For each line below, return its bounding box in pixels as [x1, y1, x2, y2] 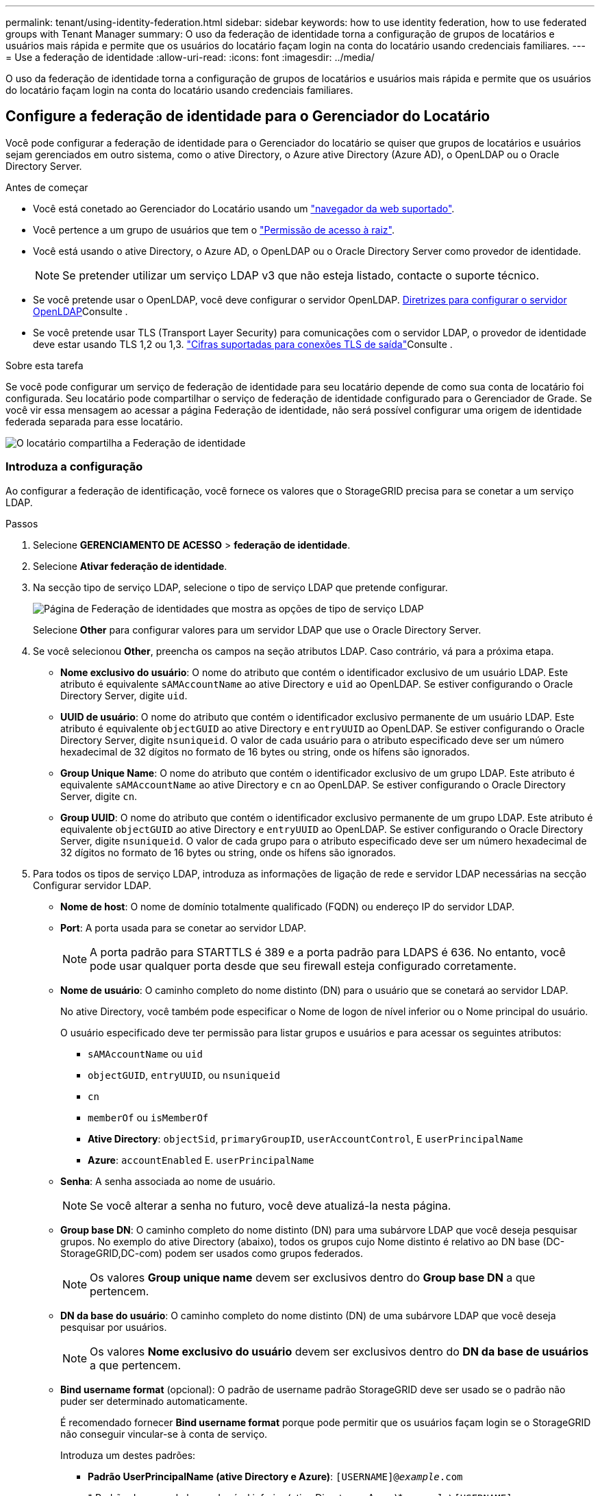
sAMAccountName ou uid [88, 1047, 203, 1060]
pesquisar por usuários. [60, 1321, 167, 1333]
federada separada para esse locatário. [5, 415, 183, 427]
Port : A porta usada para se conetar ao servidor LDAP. [60, 921, 307, 934]
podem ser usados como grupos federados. [164, 1247, 363, 1259]
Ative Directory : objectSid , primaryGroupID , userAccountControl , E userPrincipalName [88, 1132, 523, 1145]
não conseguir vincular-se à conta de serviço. [60, 1428, 268, 1440]
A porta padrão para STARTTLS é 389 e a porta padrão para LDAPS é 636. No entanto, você [90, 945, 566, 959]
